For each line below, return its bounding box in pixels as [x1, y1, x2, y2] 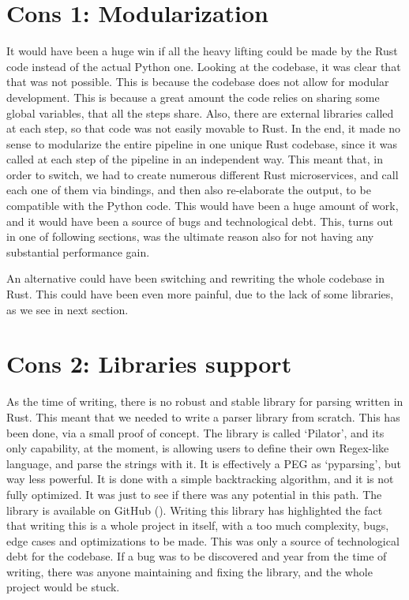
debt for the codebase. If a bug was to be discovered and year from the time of [6, 548, 387, 564]
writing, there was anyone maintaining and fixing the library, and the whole [6, 563, 373, 579]
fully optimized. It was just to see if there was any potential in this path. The [6, 486, 382, 502]
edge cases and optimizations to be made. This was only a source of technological [6, 532, 400, 549]
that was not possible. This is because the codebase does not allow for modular [6, 73, 389, 90]
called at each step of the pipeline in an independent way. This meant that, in [6, 151, 383, 167]
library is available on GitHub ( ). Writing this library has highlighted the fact [6, 501, 383, 518]
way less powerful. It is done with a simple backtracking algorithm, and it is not [6, 471, 394, 487]
